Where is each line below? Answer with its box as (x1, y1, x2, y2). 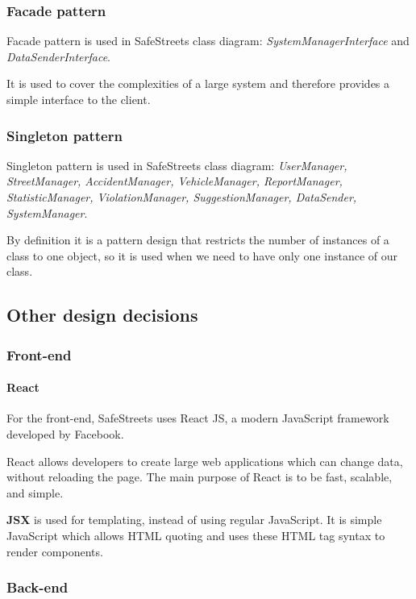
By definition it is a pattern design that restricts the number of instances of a (6, 231, 389, 248)
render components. (6, 543, 103, 559)
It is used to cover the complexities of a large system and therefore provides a (6, 75, 390, 92)
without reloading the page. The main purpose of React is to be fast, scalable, (6, 468, 393, 485)
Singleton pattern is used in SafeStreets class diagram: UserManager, (6, 156, 347, 173)
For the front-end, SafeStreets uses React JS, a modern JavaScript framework (6, 410, 389, 426)
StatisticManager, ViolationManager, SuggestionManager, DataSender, (6, 189, 357, 205)
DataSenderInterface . (6, 48, 110, 64)
